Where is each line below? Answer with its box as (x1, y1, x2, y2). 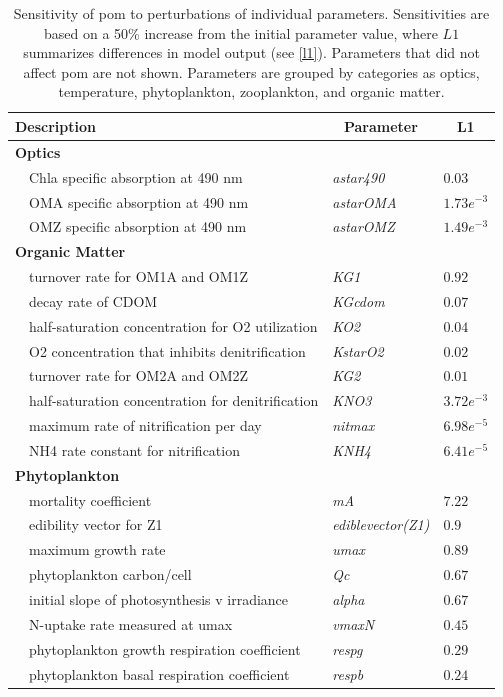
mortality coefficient (28, 489, 152, 510)
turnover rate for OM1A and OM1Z (28, 266, 249, 287)
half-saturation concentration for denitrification (28, 390, 319, 411)
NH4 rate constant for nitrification (28, 439, 240, 460)
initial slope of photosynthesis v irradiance (28, 589, 289, 609)
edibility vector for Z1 (28, 514, 163, 535)
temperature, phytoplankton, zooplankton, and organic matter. (58, 81, 445, 102)
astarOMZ (332, 216, 395, 237)
